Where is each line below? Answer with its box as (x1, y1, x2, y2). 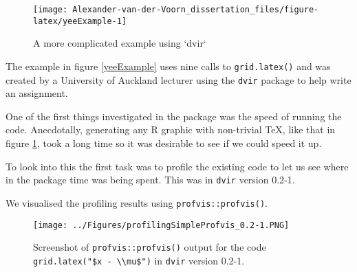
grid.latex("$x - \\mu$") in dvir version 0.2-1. (33, 253, 245, 267)
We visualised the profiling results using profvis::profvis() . (6, 195, 268, 209)
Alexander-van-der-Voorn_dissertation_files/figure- (72, 5, 319, 14)
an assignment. (6, 86, 68, 100)
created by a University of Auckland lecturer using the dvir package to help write (6, 72, 351, 87)
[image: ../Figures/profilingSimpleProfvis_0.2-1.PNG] (33, 220, 290, 230)
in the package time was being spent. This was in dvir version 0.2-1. (6, 172, 295, 187)
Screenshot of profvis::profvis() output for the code (33, 240, 266, 254)
